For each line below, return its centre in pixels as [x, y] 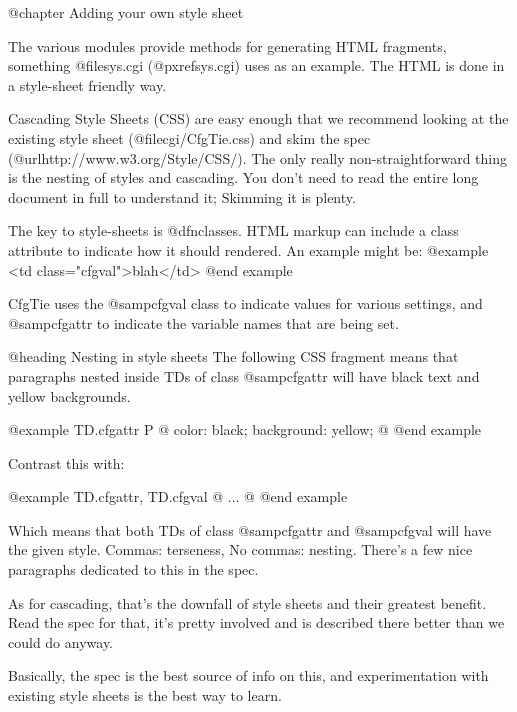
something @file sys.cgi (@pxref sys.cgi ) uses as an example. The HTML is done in [256, 65]
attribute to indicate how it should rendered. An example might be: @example [248, 249]
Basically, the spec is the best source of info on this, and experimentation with [248, 675]
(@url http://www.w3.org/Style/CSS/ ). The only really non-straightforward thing [257, 157]
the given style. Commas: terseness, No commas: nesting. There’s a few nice [240, 549]
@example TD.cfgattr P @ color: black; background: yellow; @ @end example [245, 429]
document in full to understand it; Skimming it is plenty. [182, 196]
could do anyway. [61, 641]
